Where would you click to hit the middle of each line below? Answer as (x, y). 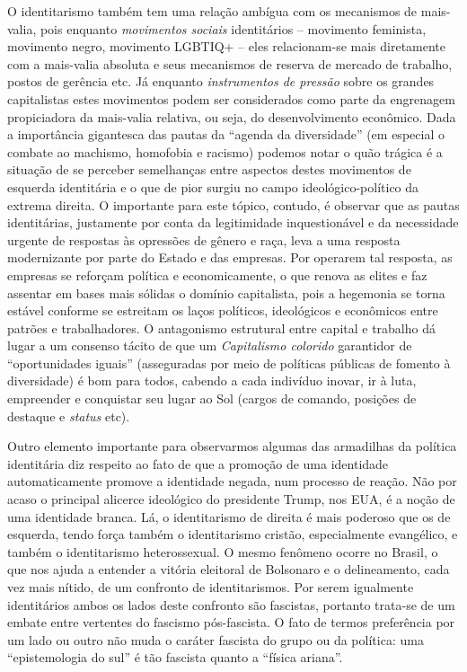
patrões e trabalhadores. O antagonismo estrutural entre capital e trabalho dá (221, 327)
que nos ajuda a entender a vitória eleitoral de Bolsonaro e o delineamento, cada (229, 569)
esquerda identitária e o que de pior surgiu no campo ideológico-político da (213, 186)
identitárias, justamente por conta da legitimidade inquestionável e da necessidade (233, 222)
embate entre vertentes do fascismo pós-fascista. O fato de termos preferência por (231, 622)
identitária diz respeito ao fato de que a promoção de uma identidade (198, 463)
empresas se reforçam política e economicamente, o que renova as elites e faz (217, 274)
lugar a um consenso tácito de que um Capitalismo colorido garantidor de (210, 345)
